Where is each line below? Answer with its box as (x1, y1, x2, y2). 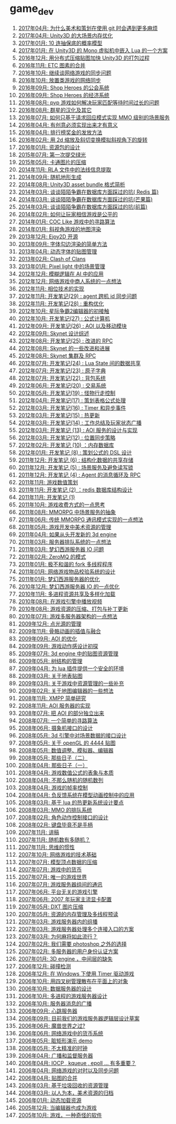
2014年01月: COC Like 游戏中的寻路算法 (18, 218, 116, 225)
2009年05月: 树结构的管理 (18, 657, 82, 664)
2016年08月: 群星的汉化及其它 (18, 106, 92, 113)
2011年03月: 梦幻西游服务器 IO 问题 (18, 546, 104, 553)
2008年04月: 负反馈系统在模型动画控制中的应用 (18, 791, 135, 798)
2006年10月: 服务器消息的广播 (18, 1000, 92, 1007)
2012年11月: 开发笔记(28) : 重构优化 (18, 300, 104, 307)
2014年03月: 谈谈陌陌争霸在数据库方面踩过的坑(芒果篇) (18, 195, 153, 203)
